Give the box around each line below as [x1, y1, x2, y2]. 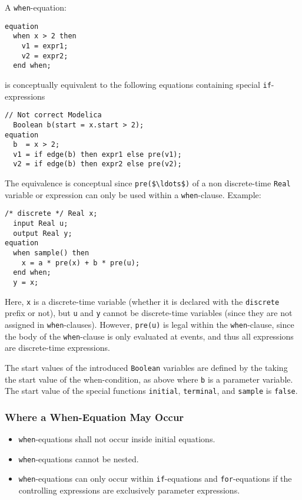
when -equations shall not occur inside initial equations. [18, 433, 215, 445]
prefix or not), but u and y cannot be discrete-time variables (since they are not [5, 307, 293, 319]
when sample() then [13, 249, 89, 258]
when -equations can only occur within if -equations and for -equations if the [18, 472, 292, 485]
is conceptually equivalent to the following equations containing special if [5, 78, 271, 90]
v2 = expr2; [21, 51, 68, 60]
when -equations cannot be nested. [18, 452, 139, 465]
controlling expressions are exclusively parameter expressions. [18, 484, 240, 496]
